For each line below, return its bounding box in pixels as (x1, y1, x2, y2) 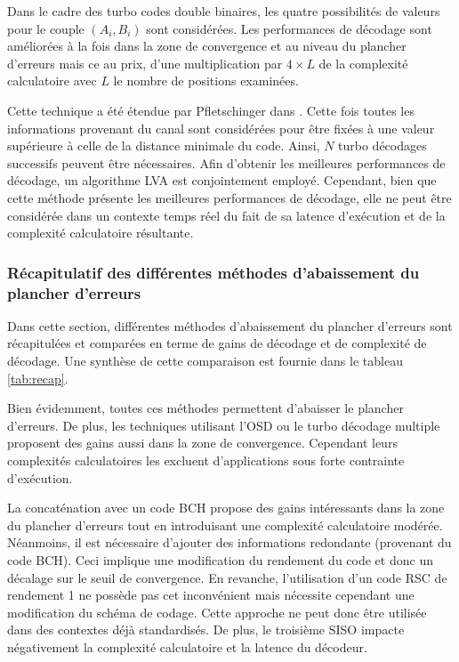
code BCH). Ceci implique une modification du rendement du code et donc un (7, 550, 433, 569)
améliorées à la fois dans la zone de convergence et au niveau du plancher (7, 36, 407, 55)
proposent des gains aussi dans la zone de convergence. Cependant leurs (7, 433, 398, 452)
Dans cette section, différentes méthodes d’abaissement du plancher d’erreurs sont (7, 316, 453, 335)
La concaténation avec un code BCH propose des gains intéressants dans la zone (7, 498, 445, 517)
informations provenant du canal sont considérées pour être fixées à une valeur (7, 118, 435, 137)
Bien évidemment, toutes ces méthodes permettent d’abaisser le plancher (7, 399, 404, 417)
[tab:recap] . (7, 368, 68, 387)
